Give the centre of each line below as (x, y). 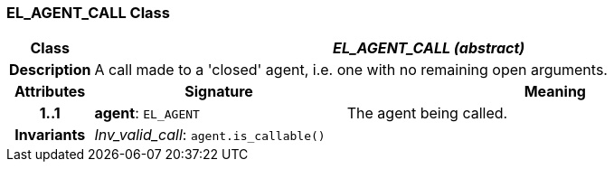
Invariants (50, 135)
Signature (219, 92)
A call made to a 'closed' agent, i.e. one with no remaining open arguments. (351, 70)
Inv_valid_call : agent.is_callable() (210, 135)
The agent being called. (427, 113)
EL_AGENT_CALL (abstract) (429, 48)
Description (50, 70)
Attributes (50, 92)
